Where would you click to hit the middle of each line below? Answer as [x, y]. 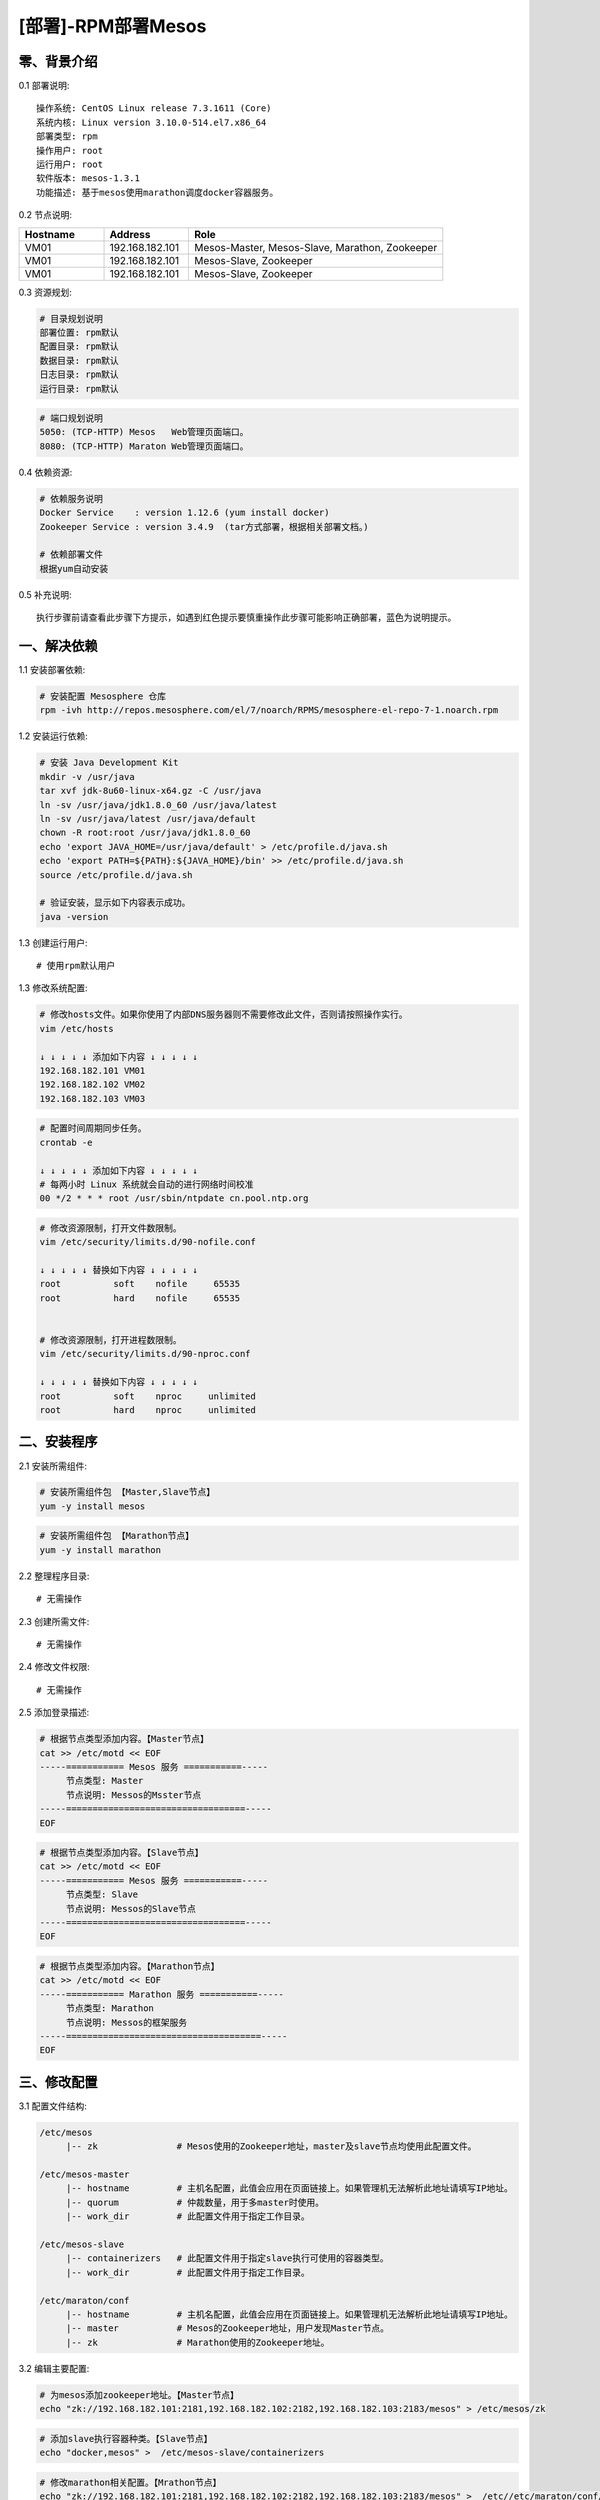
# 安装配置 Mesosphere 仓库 [103, 696]
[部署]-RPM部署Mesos [112, 26]
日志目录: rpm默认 [79, 374]
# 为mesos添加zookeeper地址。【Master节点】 [139, 2394]
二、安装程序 [58, 1441]
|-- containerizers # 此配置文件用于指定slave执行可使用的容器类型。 [227, 2258]
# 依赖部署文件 [71, 554]
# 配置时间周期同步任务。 [93, 1128]
